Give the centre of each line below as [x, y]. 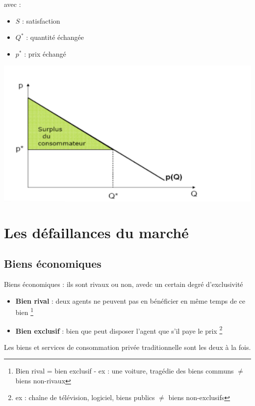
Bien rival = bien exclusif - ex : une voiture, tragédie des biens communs [125, 371]
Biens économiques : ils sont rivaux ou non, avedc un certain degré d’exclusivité [124, 284]
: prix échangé [45, 53]
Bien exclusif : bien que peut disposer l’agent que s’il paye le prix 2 [119, 330]
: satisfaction [41, 20]
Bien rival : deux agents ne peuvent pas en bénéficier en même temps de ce [130, 300]
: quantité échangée [55, 37]
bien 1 [24, 311]
